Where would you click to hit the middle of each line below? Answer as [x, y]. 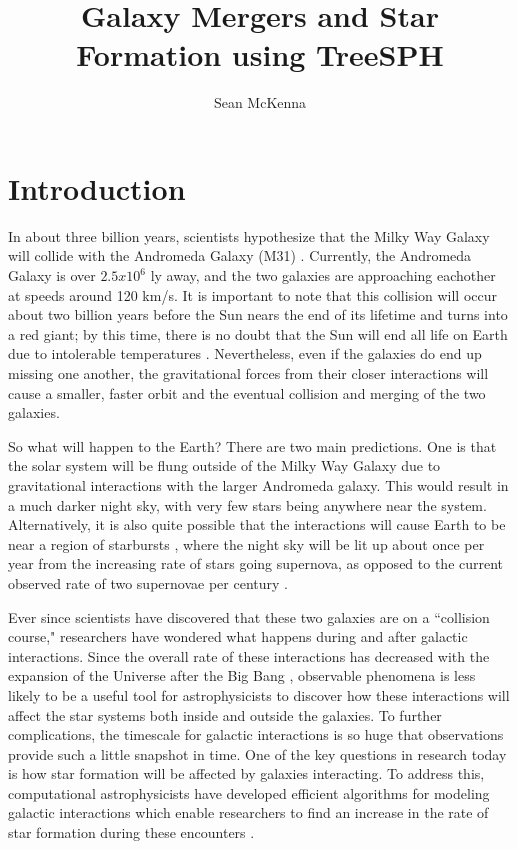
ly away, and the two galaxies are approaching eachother [323, 275]
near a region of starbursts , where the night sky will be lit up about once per [246, 543]
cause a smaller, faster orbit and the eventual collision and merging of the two [247, 392]
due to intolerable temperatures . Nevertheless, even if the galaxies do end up [245, 353]
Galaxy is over [52, 275]
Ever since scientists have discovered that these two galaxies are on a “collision [249, 616]
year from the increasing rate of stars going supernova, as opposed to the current [256, 563]
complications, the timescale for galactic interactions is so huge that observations [256, 734]
